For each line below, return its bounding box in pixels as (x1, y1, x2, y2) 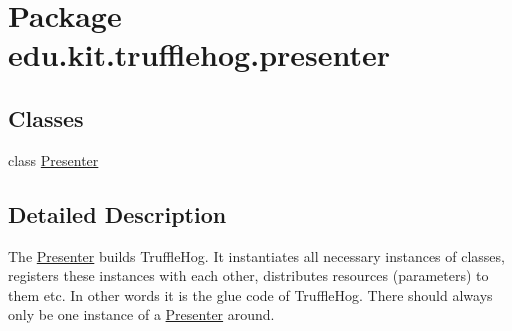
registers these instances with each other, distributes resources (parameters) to (8, 265, 489, 286)
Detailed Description (8, 198, 227, 229)
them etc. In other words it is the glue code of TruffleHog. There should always (8, 284, 493, 305)
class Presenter (8, 149, 99, 170)
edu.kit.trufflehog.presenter (8, 34, 391, 75)
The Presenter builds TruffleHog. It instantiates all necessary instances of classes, (8, 245, 505, 266)
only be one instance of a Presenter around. (8, 304, 275, 325)
